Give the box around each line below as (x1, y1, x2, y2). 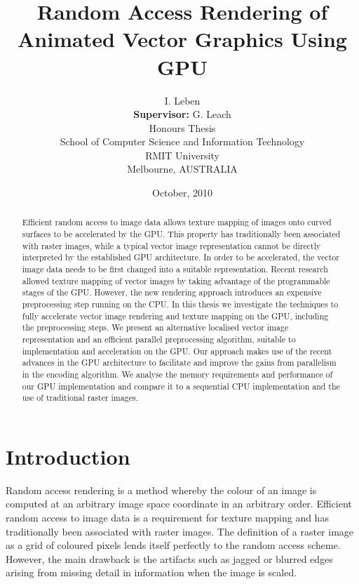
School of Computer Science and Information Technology (60, 134, 305, 149)
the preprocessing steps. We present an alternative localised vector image (22, 321, 289, 333)
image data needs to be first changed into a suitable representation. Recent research (22, 263, 328, 275)
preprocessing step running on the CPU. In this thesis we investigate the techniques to (22, 298, 339, 310)
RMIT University (145, 147, 219, 162)
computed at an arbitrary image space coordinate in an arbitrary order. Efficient (6, 496, 352, 511)
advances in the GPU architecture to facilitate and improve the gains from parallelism (22, 357, 337, 369)
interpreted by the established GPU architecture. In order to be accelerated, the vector (22, 251, 339, 263)
